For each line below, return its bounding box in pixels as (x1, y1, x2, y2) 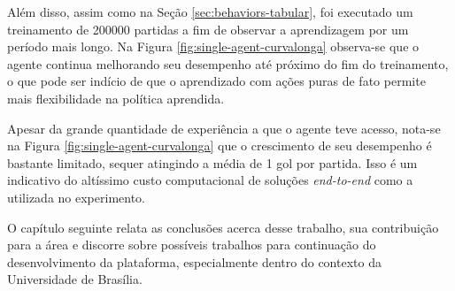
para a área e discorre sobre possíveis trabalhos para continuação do (7, 235, 376, 254)
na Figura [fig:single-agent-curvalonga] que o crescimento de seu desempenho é (7, 136, 432, 155)
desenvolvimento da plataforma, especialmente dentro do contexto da (7, 252, 382, 271)
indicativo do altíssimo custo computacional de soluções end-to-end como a (7, 171, 413, 189)
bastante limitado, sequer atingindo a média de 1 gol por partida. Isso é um (7, 153, 418, 172)
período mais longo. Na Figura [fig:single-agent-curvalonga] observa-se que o (7, 37, 420, 56)
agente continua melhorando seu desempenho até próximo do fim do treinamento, (7, 54, 449, 73)
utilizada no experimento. (7, 188, 146, 206)
